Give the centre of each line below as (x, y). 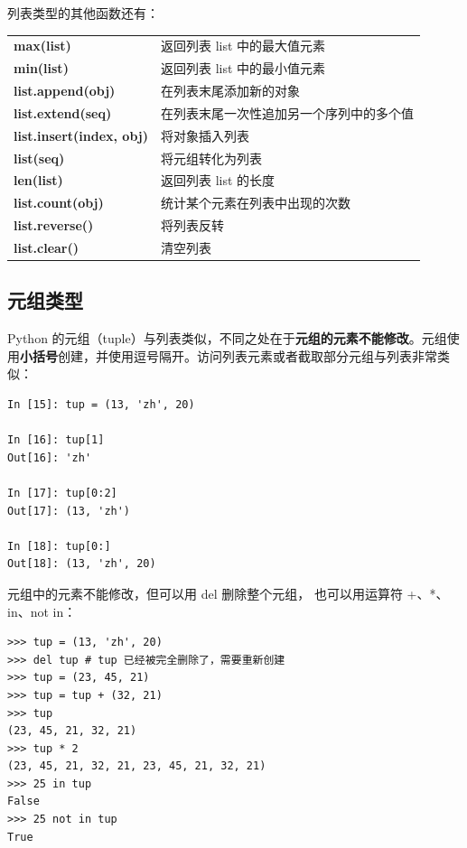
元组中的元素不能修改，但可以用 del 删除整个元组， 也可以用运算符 (205, 593)
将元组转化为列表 (211, 158)
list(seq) (39, 158)
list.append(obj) (65, 91)
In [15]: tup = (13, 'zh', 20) (101, 405)
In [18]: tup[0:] (59, 546)
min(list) (41, 68)
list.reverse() (54, 225)
